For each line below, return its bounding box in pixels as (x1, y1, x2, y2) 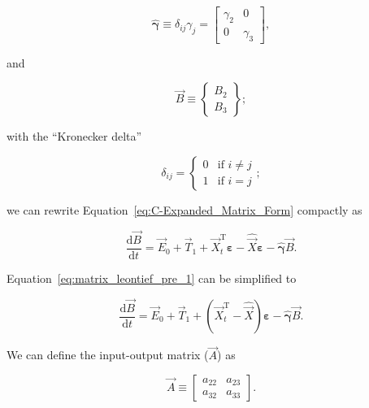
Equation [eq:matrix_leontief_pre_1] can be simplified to (7, 269, 297, 286)
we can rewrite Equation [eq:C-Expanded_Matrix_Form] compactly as (7, 201, 362, 218)
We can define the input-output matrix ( (7, 346, 209, 363)
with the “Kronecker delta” (7, 128, 142, 145)
